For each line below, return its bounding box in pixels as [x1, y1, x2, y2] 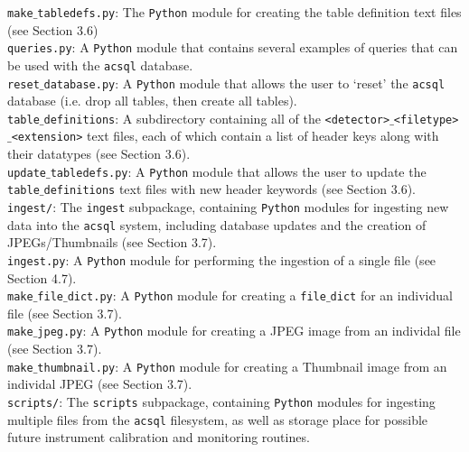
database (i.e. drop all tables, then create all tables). [7, 91, 297, 110]
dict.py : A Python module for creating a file [67, 286, 326, 305]
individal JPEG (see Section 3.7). [7, 374, 192, 393]
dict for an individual [330, 286, 453, 305]
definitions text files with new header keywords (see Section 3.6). [43, 180, 416, 198]
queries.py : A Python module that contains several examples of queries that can [7, 38, 458, 57]
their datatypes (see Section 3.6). [7, 144, 191, 163]
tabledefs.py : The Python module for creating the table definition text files [37, 3, 462, 21]
